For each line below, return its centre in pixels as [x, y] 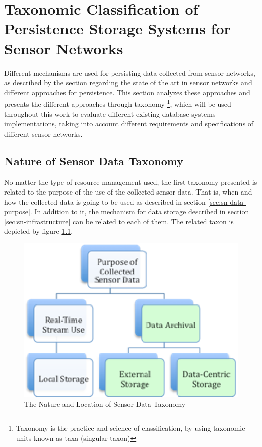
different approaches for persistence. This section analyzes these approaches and [127, 92]
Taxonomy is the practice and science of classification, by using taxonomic [130, 428]
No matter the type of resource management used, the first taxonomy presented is [131, 182]
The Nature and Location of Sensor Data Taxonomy [105, 403]
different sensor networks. [43, 133]
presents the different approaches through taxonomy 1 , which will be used [118, 103]
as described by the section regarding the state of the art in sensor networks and [128, 82]
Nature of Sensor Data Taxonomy [94, 161]
